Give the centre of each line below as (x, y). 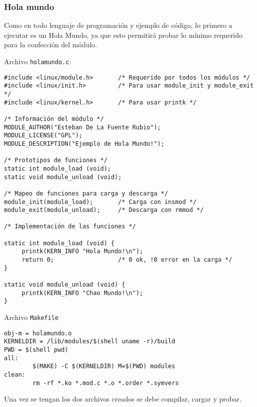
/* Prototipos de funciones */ (56, 160)
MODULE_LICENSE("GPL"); (43, 136)
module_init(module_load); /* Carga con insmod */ (100, 202)
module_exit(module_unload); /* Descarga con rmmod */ (104, 210)
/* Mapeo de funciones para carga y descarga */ (86, 193)
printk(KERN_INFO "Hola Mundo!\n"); (82, 252)
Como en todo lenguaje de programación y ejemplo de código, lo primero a (118, 25)
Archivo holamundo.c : (38, 61)
